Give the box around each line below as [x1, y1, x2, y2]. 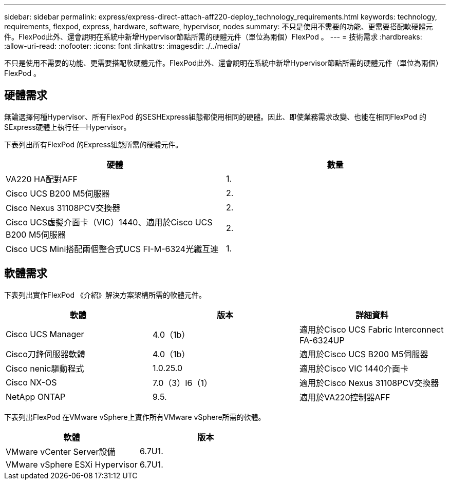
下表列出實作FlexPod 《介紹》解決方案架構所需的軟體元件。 [4, 290, 206, 299]
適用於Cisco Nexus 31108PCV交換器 [299, 377, 439, 388]
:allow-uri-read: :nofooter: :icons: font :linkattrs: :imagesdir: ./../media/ [4, 42, 240, 50]
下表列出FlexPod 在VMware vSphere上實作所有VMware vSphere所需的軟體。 [4, 412, 266, 421]
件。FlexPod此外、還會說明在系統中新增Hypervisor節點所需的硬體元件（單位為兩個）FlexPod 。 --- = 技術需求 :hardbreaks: [4, 32, 422, 41]
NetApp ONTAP [6, 391, 66, 402]
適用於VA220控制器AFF [299, 392, 390, 402]
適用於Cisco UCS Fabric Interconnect [299, 324, 444, 335]
